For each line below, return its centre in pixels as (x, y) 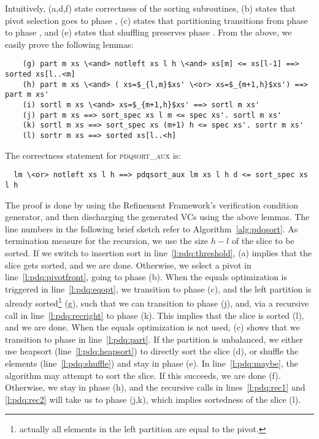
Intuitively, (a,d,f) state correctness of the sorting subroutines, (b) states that (151, 8)
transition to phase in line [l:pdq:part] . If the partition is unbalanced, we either (154, 339)
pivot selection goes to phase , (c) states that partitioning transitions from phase (156, 20)
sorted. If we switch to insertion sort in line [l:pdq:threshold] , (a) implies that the (159, 252)
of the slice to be (263, 241)
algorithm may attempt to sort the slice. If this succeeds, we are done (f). (143, 375)
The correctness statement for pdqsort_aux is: (93, 155)
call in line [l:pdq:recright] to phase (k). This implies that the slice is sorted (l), (155, 315)
